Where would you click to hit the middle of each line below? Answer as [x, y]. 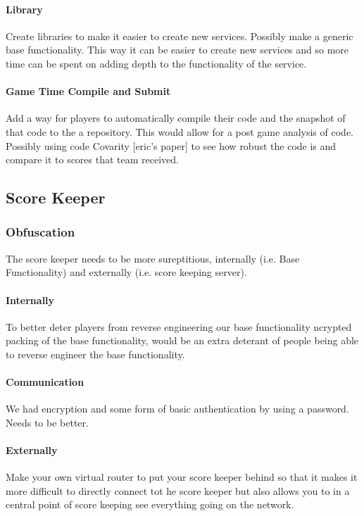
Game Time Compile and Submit [88, 91]
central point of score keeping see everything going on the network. [150, 504]
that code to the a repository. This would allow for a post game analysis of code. [180, 131]
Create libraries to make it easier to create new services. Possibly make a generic [180, 36]
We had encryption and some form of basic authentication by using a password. [177, 409]
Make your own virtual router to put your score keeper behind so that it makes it [182, 477]
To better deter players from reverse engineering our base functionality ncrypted [179, 326]
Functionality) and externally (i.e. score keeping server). [126, 272]
